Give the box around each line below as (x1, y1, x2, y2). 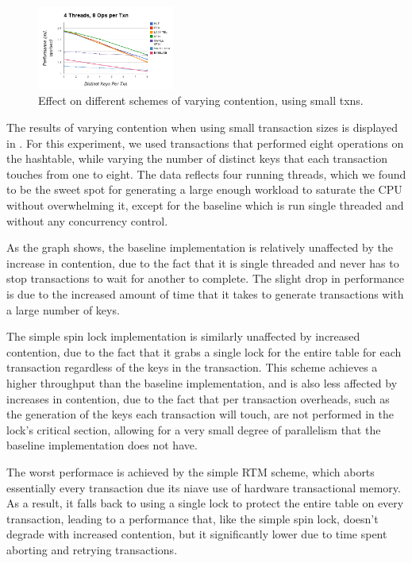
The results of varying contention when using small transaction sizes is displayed (6, 119, 399, 136)
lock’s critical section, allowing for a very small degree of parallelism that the (6, 421, 381, 438)
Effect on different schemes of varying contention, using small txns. (38, 92, 364, 109)
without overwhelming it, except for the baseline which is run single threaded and (6, 197, 404, 214)
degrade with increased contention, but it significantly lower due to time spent (6, 526, 387, 542)
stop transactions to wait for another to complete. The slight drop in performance (6, 270, 405, 287)
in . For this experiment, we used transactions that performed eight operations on (6, 134, 404, 151)
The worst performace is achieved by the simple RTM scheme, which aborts (6, 463, 375, 480)
